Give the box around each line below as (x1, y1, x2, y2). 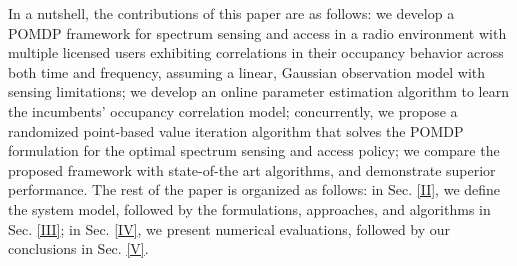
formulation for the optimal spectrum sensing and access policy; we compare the (8, 140, 500, 161)
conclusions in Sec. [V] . (8, 238, 149, 259)
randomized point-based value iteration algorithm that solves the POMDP (8, 120, 464, 141)
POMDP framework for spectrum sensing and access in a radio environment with (8, 22, 507, 43)
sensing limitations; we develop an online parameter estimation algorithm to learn (8, 81, 509, 102)
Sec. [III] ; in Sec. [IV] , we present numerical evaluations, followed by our (8, 218, 451, 239)
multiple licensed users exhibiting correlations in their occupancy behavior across (8, 42, 504, 63)
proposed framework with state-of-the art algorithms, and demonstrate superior (8, 159, 496, 180)
